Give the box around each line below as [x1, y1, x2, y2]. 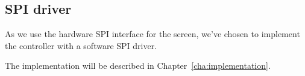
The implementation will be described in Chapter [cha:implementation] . [5, 59, 271, 72]
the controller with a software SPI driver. [5, 39, 157, 51]
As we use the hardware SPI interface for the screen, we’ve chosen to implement [5, 28, 300, 40]
